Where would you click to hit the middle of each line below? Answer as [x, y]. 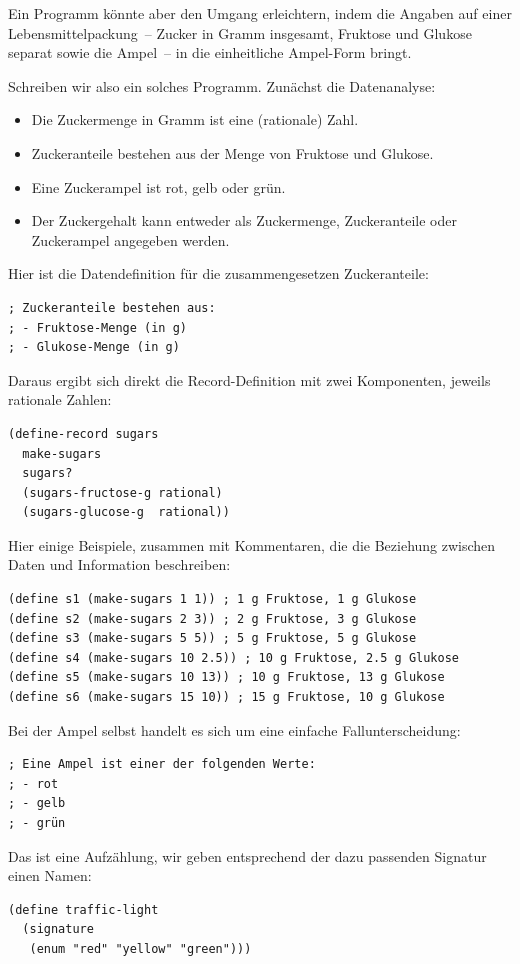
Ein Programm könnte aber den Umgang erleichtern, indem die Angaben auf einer [260, 13]
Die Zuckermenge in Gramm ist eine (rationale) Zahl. [195, 119]
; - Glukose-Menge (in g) [94, 347]
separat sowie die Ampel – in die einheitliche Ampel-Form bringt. [210, 52]
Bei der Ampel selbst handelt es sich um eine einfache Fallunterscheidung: [234, 729]
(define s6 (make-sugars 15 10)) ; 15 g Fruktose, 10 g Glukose [226, 697]
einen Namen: [50, 875]
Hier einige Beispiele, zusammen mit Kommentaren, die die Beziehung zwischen [252, 544]
